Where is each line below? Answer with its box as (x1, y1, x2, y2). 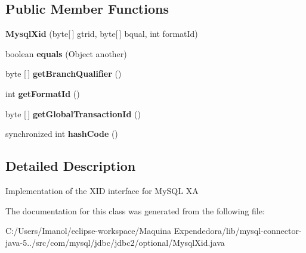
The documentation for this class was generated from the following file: (5, 204, 265, 217)
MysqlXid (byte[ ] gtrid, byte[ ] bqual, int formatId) (5, 27, 198, 40)
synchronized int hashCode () (5, 127, 118, 140)
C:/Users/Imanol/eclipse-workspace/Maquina (5, 224, 172, 237)
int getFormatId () (5, 87, 80, 99)
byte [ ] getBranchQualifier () (5, 67, 122, 80)
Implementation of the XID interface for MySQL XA (5, 184, 199, 196)
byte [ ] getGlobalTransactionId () (5, 107, 141, 120)
